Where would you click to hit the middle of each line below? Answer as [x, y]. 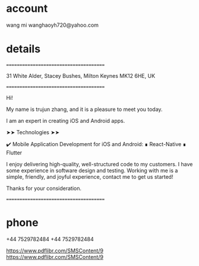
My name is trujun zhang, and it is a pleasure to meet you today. [84, 109]
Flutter [14, 153]
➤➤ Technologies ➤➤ [33, 132]
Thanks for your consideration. [44, 188]
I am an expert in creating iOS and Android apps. [66, 121]
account [27, 9]
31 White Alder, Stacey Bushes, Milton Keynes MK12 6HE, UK [81, 75]
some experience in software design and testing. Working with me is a [92, 170]
